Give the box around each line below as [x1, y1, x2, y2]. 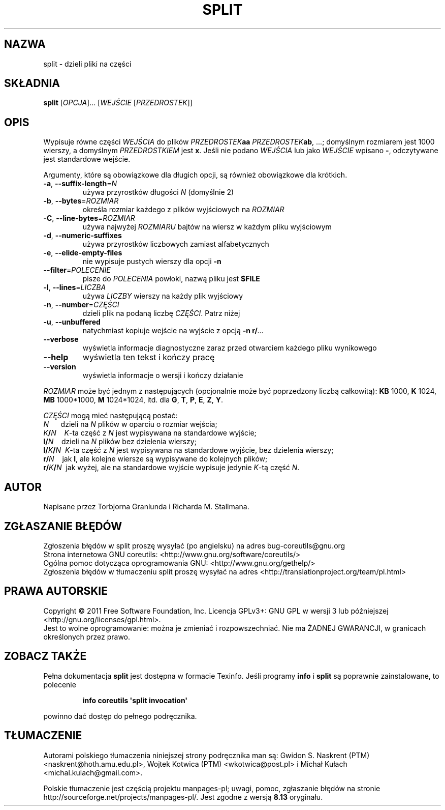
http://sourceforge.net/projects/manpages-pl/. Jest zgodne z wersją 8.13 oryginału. [43, 792, 323, 801]
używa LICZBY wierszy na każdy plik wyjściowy [82, 292, 243, 301]
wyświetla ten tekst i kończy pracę [82, 352, 215, 363]
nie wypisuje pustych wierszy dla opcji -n [82, 257, 221, 266]
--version [43, 362, 76, 371]
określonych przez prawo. [43, 632, 131, 641]
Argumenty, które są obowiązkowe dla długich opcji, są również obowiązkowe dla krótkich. [43, 170, 347, 180]
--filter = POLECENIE [43, 266, 111, 275]
